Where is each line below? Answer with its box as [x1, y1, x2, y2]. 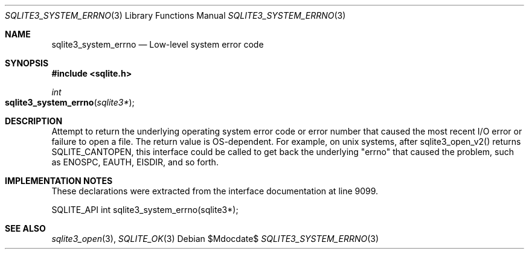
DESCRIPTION [5, 116, 63, 126]
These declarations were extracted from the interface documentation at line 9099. [51, 186, 379, 196]
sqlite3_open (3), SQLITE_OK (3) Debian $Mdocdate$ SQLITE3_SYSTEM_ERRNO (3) [51, 233, 379, 244]
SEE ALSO [5, 223, 46, 233]
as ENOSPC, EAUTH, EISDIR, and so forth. [51, 157, 219, 167]
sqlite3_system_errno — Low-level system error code [51, 39, 264, 49]
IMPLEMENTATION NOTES [5, 176, 113, 186]
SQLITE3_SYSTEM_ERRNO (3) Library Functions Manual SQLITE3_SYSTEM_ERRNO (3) [5, 10, 346, 21]
